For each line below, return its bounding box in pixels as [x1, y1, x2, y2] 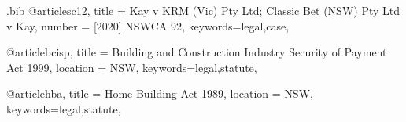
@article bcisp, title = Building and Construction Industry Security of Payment [6, 44, 387, 60]
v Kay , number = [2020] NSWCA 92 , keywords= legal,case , [6, 17, 290, 34]
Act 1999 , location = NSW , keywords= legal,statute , [6, 59, 257, 75]
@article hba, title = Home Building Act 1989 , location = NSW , [6, 85, 313, 102]
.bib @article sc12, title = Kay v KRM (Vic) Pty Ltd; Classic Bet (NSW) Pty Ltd [6, 2, 400, 18]
